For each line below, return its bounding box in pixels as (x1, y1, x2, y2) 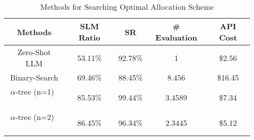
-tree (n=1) (15, 86, 54, 97)
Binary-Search (10, 72, 59, 83)
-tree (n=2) (15, 111, 54, 122)
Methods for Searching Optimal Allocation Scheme (40, 1, 214, 12)
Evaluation (155, 32, 197, 43)
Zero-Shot (17, 46, 51, 58)
